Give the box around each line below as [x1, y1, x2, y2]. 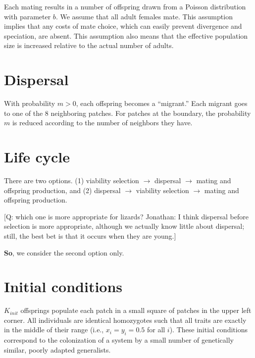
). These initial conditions [169, 324, 248, 335]
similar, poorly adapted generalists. [4, 344, 111, 355]
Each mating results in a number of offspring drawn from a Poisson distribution [4, 1, 246, 11]
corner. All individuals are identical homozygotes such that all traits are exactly [4, 314, 247, 325]
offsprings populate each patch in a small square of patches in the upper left [20, 305, 252, 315]
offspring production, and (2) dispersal [4, 185, 121, 195]
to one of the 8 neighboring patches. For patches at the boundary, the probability [4, 107, 251, 118]
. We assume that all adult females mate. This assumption [55, 11, 233, 21]
